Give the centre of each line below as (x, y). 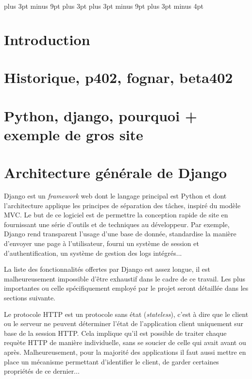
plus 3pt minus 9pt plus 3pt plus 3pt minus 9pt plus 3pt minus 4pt (104, 6)
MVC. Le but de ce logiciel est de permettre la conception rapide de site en (116, 215)
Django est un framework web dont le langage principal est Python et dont (115, 196)
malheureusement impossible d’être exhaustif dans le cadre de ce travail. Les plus (125, 278)
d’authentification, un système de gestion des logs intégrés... (93, 253)
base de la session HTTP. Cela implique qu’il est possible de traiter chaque (115, 333)
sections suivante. (30, 297)
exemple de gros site (74, 134)
